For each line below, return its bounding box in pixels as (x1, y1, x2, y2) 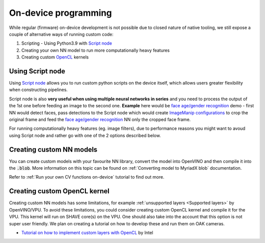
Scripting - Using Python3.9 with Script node (21, 40, 112, 46)
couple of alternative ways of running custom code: (9, 31, 114, 37)
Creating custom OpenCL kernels (21, 54, 89, 60)
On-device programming (9, 7, 112, 18)
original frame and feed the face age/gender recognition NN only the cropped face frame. (9, 116, 191, 122)
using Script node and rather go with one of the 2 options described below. (9, 132, 161, 138)
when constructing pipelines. (9, 87, 68, 93)
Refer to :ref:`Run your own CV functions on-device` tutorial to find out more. (9, 174, 164, 180)
